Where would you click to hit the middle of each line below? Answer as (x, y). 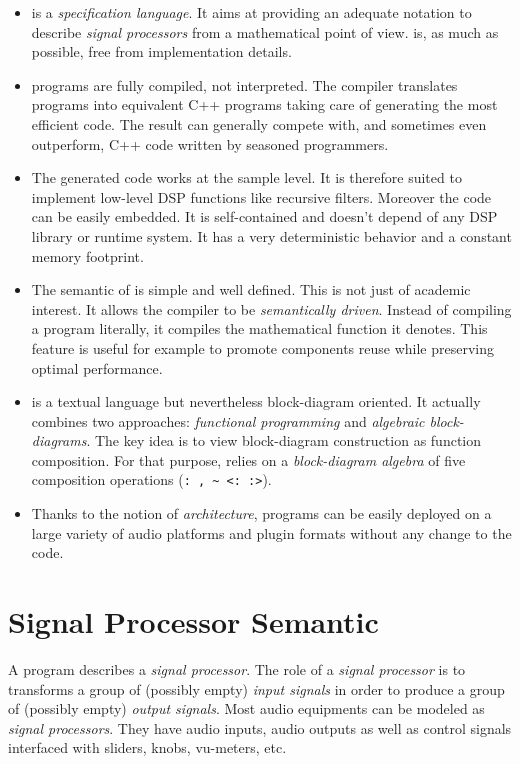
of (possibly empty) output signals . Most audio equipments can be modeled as (246, 708)
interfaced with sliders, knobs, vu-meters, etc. (147, 747)
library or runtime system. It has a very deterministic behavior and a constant (271, 235)
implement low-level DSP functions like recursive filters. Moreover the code (261, 196)
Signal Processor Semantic (193, 621)
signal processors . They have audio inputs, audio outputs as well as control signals (260, 727)
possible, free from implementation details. (161, 51)
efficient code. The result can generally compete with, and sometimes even (259, 123)
